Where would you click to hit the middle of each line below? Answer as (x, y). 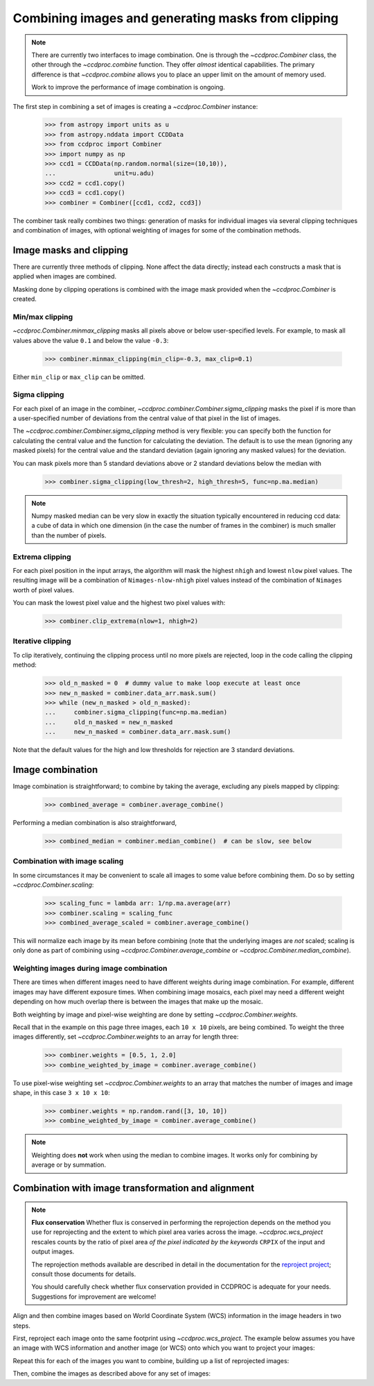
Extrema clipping (42, 557)
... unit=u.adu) (100, 173)
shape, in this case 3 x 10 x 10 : (61, 1093)
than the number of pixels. (69, 535)
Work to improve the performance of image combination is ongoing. (128, 87)
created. (25, 299)
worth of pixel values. (44, 590)
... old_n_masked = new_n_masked (109, 722)
